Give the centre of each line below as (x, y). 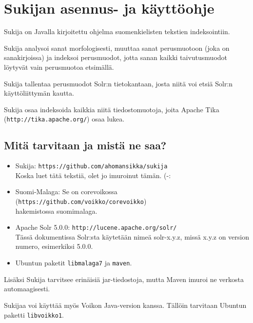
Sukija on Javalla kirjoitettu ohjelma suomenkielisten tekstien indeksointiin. (117, 31)
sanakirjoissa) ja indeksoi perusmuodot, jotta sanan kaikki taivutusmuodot (116, 57)
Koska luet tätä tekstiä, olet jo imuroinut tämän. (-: (93, 175)
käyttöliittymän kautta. (39, 93)
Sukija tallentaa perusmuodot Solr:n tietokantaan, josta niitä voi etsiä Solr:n (118, 83)
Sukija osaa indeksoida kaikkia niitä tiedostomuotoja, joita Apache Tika (112, 109)
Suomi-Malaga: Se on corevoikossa (66, 192)
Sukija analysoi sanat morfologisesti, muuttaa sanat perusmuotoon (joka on (117, 48)
